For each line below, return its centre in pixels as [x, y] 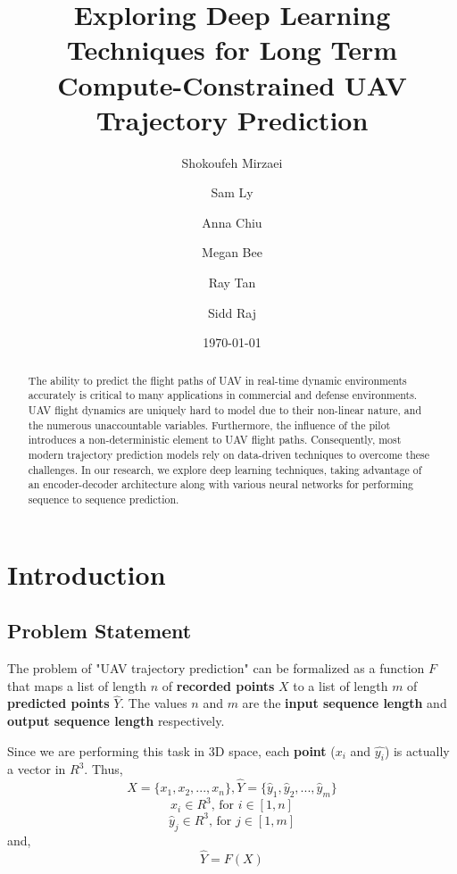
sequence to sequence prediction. [104, 499]
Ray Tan [232, 283]
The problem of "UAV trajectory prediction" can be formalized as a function [216, 667]
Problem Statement [100, 631]
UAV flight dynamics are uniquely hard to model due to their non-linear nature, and [225, 409]
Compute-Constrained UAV [232, 84]
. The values [154, 703]
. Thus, [104, 769]
